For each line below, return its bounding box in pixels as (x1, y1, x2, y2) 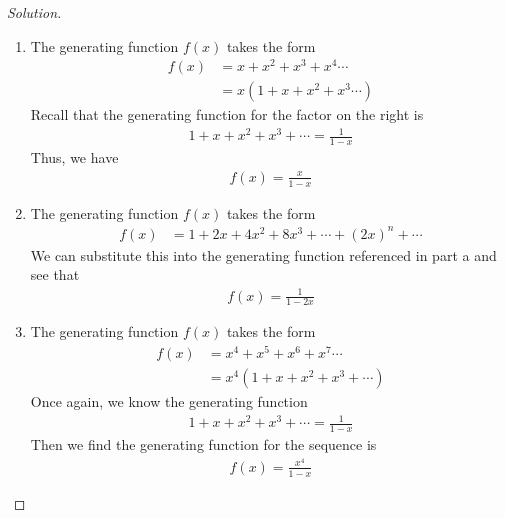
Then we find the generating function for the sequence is (30, 434, 377, 455)
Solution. (7, 2, 62, 22)
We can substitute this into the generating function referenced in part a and (30, 244, 497, 265)
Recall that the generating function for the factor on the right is (30, 104, 424, 125)
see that (30, 264, 80, 285)
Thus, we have (30, 147, 119, 168)
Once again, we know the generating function (30, 391, 308, 412)
